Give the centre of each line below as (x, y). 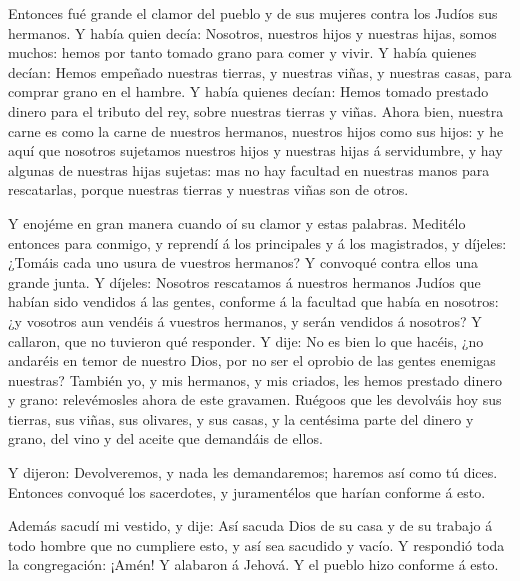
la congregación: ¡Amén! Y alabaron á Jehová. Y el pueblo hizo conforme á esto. (253, 564)
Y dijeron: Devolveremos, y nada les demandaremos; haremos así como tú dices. (253, 472)
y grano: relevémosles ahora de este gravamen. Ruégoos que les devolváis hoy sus (255, 399)
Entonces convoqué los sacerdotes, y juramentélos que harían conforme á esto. (247, 491)
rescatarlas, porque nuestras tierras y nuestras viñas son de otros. (208, 189)
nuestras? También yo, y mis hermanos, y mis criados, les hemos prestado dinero (255, 379)
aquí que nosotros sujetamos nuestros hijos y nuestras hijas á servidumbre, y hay (255, 150)
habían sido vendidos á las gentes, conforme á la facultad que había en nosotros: (253, 301)
